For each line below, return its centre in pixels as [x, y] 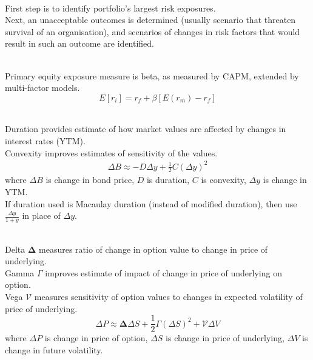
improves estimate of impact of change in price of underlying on [163, 272]
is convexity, [224, 180]
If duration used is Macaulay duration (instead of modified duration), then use [151, 203]
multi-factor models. [42, 88]
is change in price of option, [96, 338]
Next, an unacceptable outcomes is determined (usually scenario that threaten [150, 20]
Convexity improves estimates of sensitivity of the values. [111, 152]
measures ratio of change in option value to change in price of [153, 249]
